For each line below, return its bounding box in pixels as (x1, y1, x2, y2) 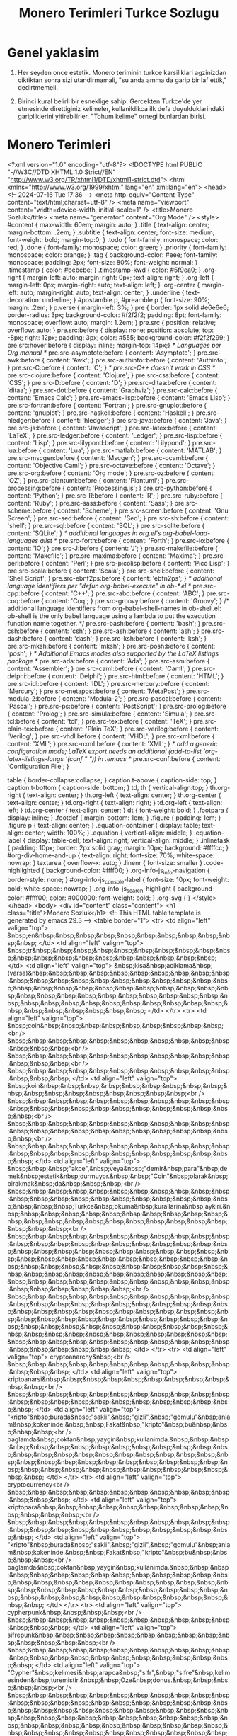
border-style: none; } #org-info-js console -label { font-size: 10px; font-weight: (7, 875, 229, 886)
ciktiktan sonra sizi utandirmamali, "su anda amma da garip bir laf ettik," (17, 76, 228, 84)
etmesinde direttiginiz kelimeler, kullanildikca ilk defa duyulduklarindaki (17, 104, 224, 113)
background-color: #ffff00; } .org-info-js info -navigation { (45, 866, 210, 876)
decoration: (7, 295, 41, 304)
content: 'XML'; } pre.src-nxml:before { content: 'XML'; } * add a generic (7, 739, 218, 748)
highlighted (7, 866, 40, 874)
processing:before (7, 484, 62, 492)
